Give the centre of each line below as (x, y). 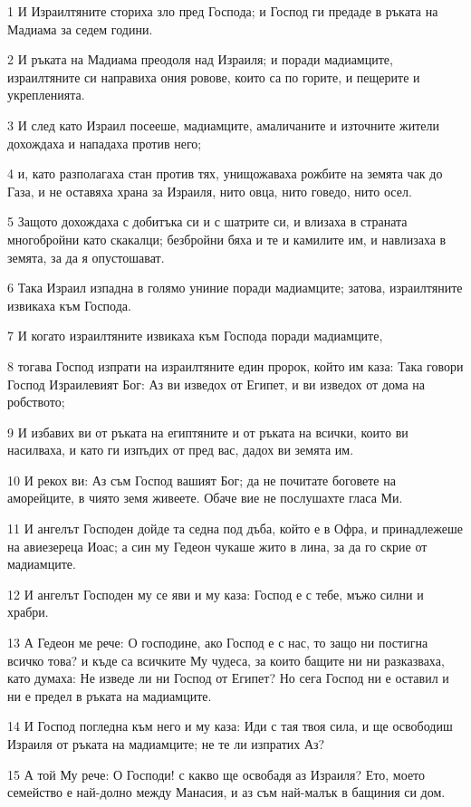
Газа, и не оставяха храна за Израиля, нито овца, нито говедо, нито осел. (210, 191)
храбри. (28, 612)
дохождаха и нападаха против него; (105, 143)
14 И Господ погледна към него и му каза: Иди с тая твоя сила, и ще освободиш (230, 726)
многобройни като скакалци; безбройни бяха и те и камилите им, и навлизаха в (227, 239)
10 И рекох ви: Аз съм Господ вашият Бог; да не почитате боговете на (202, 480)
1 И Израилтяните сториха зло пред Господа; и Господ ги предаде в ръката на (223, 11)
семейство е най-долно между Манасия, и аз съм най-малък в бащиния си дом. (226, 792)
